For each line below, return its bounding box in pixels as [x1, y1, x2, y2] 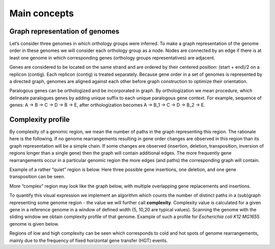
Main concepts [9, 8, 74, 19]
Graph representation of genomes [9, 27, 120, 36]
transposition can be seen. [9, 174, 66, 180]
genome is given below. [9, 220, 60, 227]
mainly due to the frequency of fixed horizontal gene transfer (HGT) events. [9, 237, 168, 243]
